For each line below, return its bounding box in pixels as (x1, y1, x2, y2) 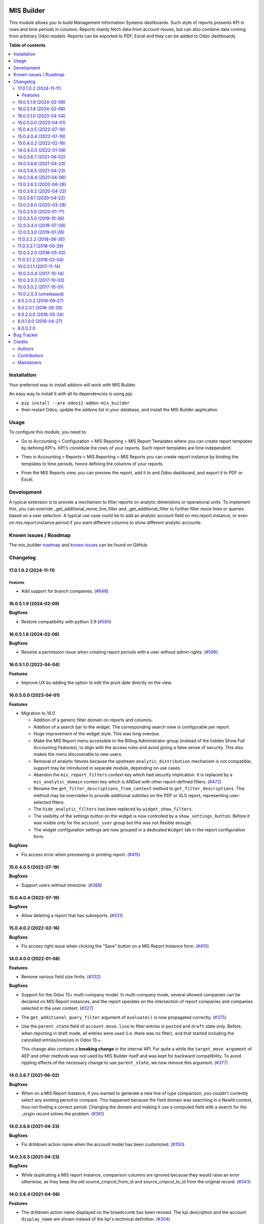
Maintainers (18, 359, 42, 365)
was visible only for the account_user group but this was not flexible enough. (33, 820, 193, 826)
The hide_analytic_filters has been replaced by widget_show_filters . (33, 806, 193, 812)
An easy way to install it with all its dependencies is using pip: (9, 391, 133, 397)
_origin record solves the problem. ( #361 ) (21, 1111, 105, 1117)
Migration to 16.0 (21, 710, 55, 716)
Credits (13, 339, 28, 345)
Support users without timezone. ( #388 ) (21, 882, 102, 888)
